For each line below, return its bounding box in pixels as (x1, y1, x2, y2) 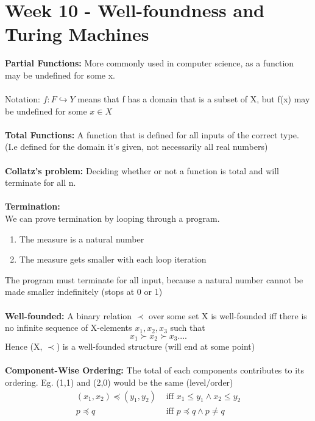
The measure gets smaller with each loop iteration (19, 253, 207, 266)
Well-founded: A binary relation (5, 309, 132, 322)
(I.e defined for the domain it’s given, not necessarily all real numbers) (5, 140, 268, 153)
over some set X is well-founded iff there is (149, 309, 307, 322)
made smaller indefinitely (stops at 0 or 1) (5, 285, 163, 298)
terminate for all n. (5, 176, 76, 189)
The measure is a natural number (19, 232, 144, 245)
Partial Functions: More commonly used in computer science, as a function (5, 57, 294, 69)
